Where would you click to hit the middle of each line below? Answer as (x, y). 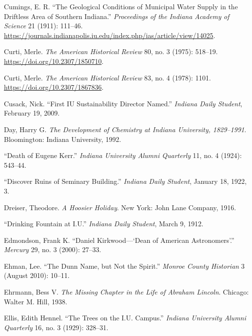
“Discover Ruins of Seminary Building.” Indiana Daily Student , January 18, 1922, (125, 181)
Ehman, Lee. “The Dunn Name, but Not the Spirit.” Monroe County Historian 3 (124, 266)
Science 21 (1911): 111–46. (43, 26)
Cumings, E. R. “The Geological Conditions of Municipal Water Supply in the (121, 6)
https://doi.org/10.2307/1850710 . (54, 61)
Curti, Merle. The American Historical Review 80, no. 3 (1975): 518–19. (111, 51)
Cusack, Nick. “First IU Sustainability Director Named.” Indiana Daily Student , (123, 103)
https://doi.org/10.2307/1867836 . (54, 87)
